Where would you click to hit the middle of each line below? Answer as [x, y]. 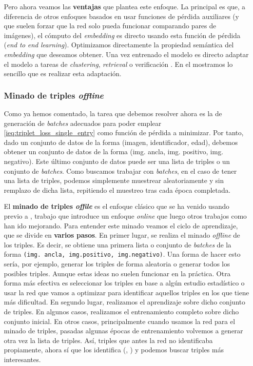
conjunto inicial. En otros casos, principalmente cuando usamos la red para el [120, 321]
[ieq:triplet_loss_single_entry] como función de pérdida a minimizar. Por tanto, [124, 132]
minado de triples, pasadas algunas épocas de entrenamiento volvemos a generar [124, 331]
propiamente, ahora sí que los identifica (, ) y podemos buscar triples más [114, 350]
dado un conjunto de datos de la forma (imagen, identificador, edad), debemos [121, 142]
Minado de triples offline [54, 95]
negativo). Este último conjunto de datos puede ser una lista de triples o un [117, 161]
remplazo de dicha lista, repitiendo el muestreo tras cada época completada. [117, 190]
